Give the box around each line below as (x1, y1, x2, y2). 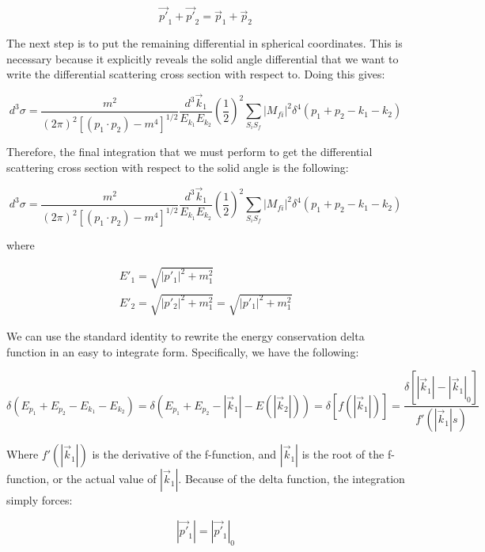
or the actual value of (52, 470, 157, 487)
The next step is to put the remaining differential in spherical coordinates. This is (6, 35, 403, 51)
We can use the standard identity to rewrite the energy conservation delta (6, 327, 365, 344)
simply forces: (6, 492, 73, 508)
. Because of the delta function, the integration (178, 470, 405, 487)
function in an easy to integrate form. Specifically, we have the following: (6, 343, 359, 360)
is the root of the (301, 446, 385, 463)
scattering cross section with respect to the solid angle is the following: (6, 159, 349, 176)
